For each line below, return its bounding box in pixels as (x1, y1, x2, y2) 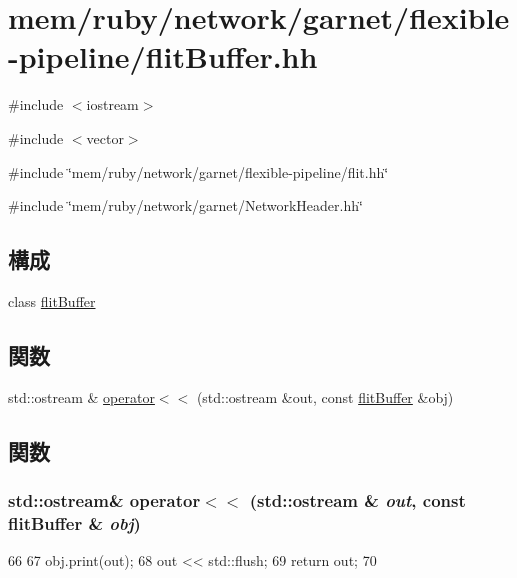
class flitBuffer (8, 290, 96, 311)
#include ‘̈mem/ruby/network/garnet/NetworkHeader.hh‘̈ (8, 195, 363, 216)
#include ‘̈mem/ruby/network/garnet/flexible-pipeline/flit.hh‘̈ (8, 161, 389, 182)
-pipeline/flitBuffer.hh (8, 36, 318, 77)
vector (86, 127, 124, 148)
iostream (86, 94, 139, 115)
